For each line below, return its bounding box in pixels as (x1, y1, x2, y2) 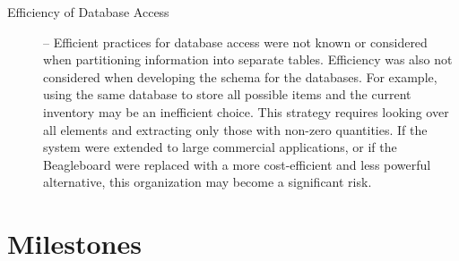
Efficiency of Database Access (7, 3, 169, 21)
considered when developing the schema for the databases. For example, (43, 67, 437, 86)
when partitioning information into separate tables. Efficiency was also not (43, 50, 453, 69)
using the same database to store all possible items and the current (43, 85, 411, 104)
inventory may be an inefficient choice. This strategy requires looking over (43, 102, 449, 121)
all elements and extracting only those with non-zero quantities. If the (43, 120, 428, 139)
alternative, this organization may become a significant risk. (43, 173, 372, 191)
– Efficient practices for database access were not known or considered (43, 32, 428, 51)
